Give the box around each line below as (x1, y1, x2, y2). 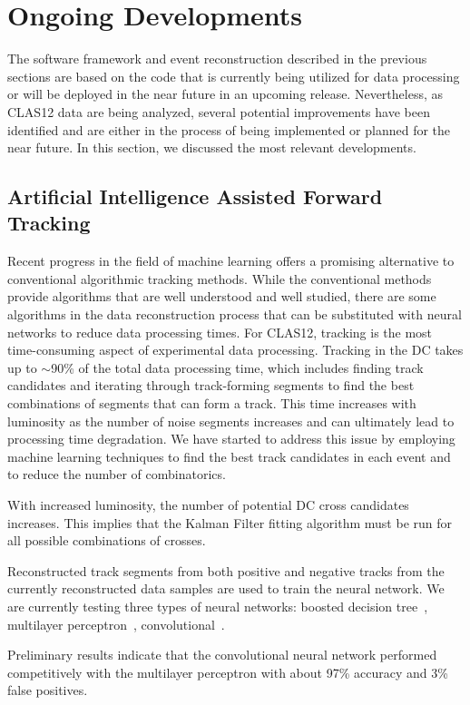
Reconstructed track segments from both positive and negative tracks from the (7, 561, 445, 580)
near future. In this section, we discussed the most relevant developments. (7, 138, 416, 157)
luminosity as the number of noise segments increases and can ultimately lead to (7, 411, 455, 430)
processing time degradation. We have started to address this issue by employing (7, 429, 455, 448)
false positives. (7, 681, 88, 700)
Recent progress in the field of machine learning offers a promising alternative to (7, 251, 455, 270)
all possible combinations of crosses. (7, 531, 206, 550)
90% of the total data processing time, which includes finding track (51, 357, 424, 377)
